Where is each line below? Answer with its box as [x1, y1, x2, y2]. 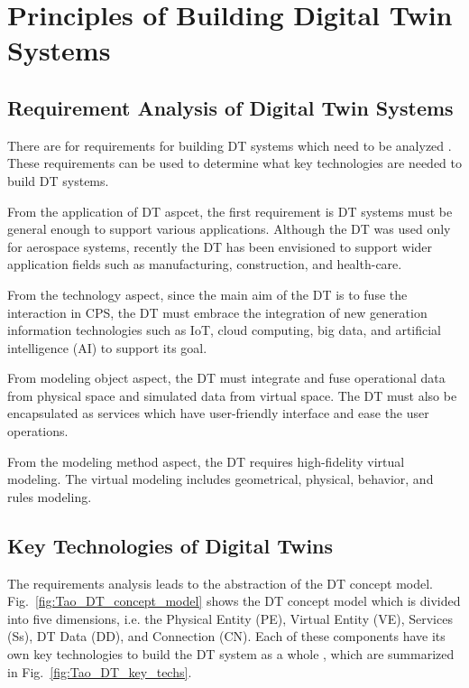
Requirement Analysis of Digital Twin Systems [7, 93, 454, 121]
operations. [7, 422, 69, 441]
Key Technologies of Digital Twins [7, 531, 334, 559]
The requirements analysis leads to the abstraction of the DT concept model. [7, 573, 433, 592]
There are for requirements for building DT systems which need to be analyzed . [7, 135, 452, 154]
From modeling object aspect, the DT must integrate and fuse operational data [7, 368, 446, 387]
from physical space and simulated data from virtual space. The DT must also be [7, 386, 457, 404]
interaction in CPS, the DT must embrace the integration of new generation [7, 302, 428, 321]
